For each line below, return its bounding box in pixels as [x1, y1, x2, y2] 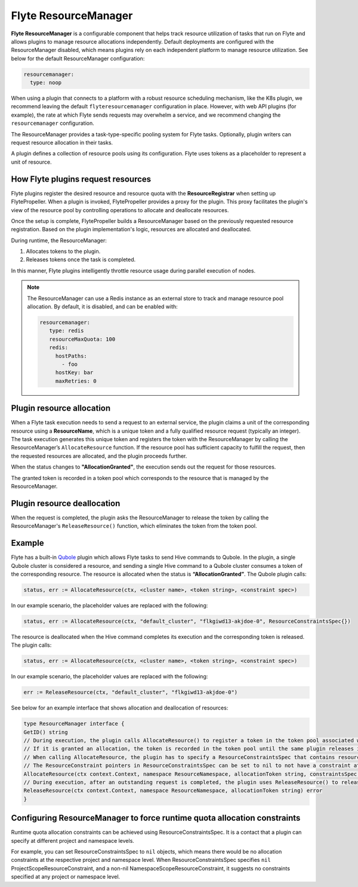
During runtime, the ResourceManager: [11, 237, 107, 244]
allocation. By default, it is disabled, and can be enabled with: [27, 303, 178, 310]
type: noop [30, 79, 62, 86]
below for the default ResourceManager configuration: [11, 54, 145, 62]
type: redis [48, 328, 84, 334]
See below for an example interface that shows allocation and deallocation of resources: [11, 704, 229, 711]
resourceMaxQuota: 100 [48, 335, 116, 342]
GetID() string [23, 729, 68, 735]
